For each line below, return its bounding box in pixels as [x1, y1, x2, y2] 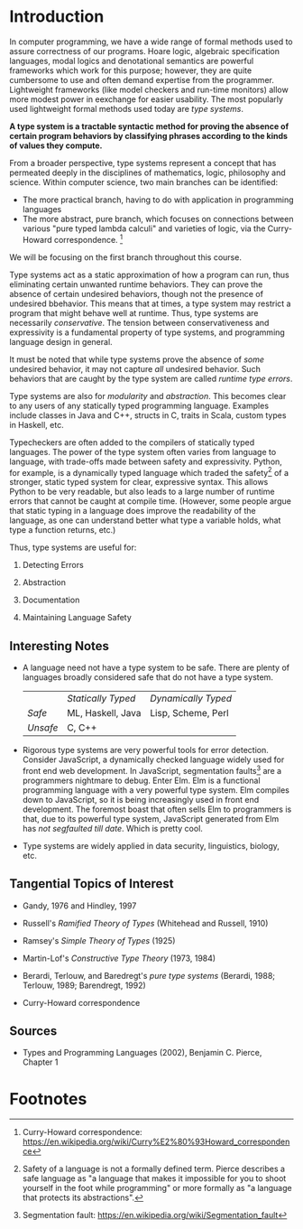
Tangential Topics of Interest [9, 876, 174, 891]
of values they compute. [9, 140, 103, 151]
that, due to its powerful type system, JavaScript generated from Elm [22, 813, 280, 824]
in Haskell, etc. [9, 419, 65, 430]
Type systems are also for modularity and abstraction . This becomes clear [9, 390, 287, 401]
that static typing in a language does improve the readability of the [9, 506, 256, 517]
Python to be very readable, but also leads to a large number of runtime [9, 486, 275, 498]
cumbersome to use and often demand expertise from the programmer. [9, 74, 275, 85]
